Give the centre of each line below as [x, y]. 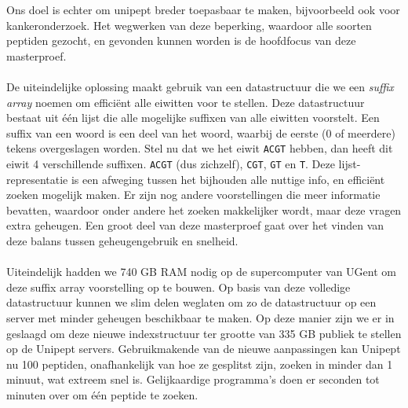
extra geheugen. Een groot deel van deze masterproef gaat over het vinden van [195, 225]
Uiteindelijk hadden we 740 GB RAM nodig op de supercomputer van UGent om [201, 272]
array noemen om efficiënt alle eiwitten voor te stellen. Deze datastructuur [186, 102]
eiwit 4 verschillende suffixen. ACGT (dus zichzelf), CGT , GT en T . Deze [171, 164]
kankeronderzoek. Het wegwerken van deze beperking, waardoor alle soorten [189, 25]
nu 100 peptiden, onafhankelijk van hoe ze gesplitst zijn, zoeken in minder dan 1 [200, 364]
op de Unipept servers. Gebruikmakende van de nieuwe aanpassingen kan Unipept [204, 349]
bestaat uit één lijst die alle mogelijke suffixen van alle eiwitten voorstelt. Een [193, 118]
